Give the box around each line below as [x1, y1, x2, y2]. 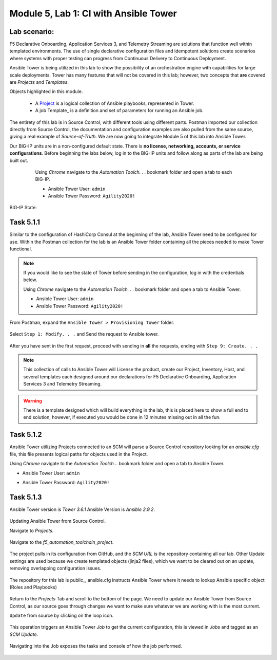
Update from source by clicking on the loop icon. [9, 612, 114, 619]
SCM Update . [9, 631, 38, 637]
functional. [9, 246, 32, 252]
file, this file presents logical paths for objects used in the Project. [9, 451, 148, 457]
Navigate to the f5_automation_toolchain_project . [9, 539, 114, 545]
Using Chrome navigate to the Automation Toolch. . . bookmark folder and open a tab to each [35, 169, 232, 175]
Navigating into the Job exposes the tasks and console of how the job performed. [9, 643, 182, 649]
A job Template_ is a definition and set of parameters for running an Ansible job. [35, 107, 204, 114]
